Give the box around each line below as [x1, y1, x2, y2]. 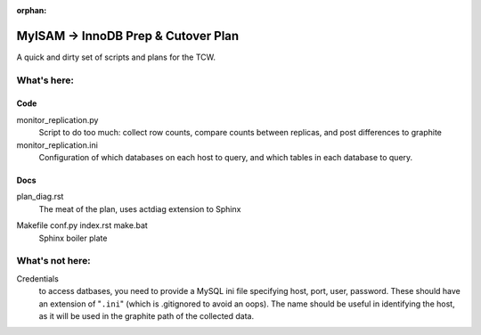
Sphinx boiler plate [38, 233, 108, 243]
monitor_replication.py [16, 114, 99, 125]
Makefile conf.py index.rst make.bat [16, 220, 149, 231]
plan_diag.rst [16, 192, 64, 202]
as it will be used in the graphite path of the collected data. [38, 310, 254, 321]
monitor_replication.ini [16, 139, 98, 151]
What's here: [16, 74, 75, 86]
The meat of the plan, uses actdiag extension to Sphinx [38, 203, 241, 214]
